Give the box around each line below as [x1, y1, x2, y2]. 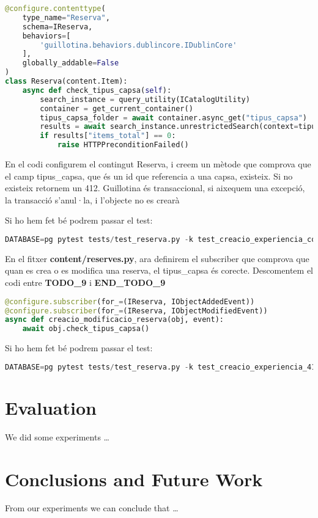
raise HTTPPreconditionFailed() [57, 140, 189, 150]
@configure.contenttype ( [5, 4, 106, 13]
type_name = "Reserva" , [22, 13, 110, 22]
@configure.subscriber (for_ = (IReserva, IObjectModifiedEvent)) [5, 306, 268, 315]
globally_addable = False [22, 59, 119, 68]
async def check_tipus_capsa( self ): [22, 86, 172, 95]
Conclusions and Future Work [5, 466, 263, 491]
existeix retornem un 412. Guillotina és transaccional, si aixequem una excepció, [5, 181, 305, 194]
